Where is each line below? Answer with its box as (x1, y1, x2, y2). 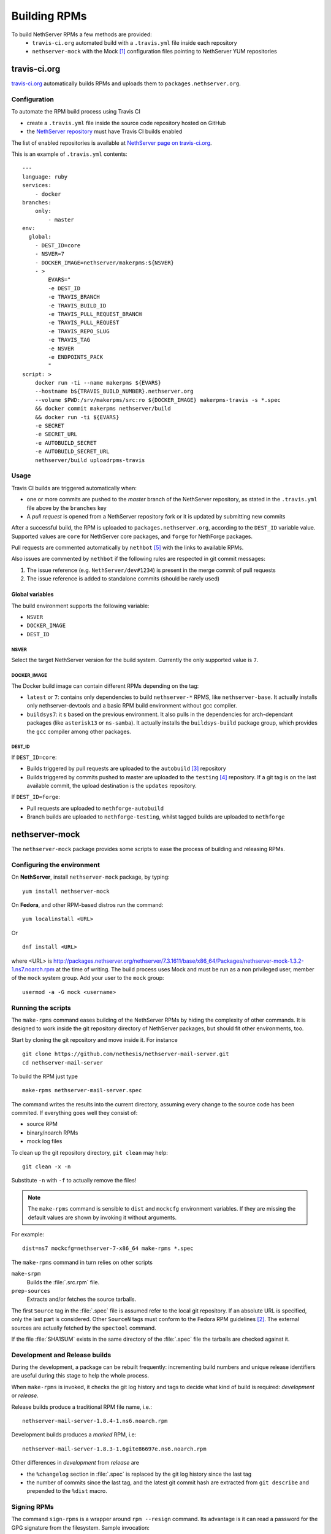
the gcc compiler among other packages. (26, 728, 131, 735)
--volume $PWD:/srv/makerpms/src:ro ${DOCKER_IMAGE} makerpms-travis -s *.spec (34, 396, 281, 403)
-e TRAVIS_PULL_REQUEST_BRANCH (48, 310, 142, 317)
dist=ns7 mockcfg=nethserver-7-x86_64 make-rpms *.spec (22, 1245, 194, 1252)
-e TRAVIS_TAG (48, 336, 91, 344)
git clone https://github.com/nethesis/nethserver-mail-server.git (22, 1050, 229, 1058)
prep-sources (11, 1287, 51, 1294)
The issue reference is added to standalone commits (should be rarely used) (26, 575, 220, 582)
